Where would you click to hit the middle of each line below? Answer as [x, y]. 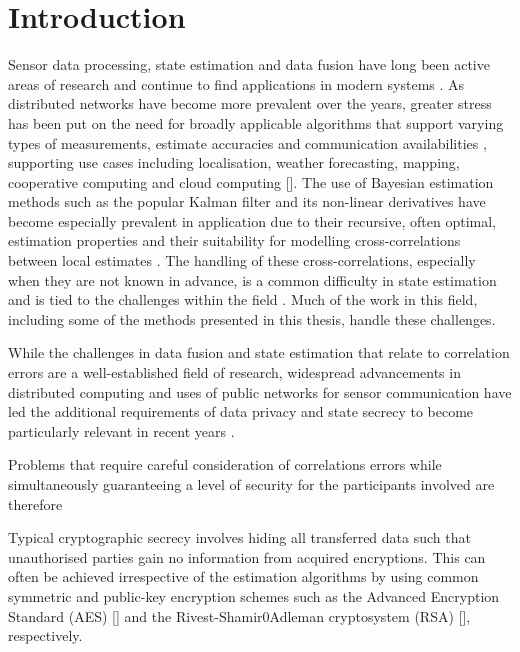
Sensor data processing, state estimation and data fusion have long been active [249, 64]
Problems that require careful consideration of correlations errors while [225, 464]
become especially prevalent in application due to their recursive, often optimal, [252, 220]
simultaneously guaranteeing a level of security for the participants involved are [251, 484]
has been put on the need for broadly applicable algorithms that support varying [256, 122]
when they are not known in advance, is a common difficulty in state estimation [252, 279]
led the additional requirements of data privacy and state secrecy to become [241, 411]
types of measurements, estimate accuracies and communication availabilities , [247, 142]
